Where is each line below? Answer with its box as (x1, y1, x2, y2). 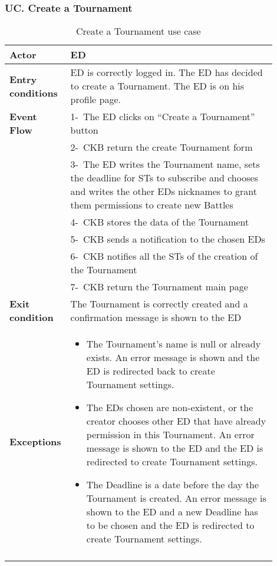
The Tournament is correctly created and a (70, 297, 248, 311)
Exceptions (9, 434, 61, 448)
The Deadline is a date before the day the (86, 478, 259, 492)
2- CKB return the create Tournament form (70, 140, 253, 154)
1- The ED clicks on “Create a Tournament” (70, 110, 255, 124)
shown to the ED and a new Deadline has (86, 505, 258, 519)
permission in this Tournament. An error (86, 428, 255, 442)
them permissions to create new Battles (70, 198, 233, 212)
